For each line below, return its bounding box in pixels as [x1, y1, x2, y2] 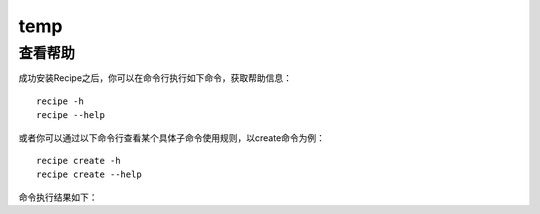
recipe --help [36, 110, 105, 121]
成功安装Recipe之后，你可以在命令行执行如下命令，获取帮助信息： [18, 72, 293, 84]
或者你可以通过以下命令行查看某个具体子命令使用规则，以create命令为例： [18, 131, 325, 144]
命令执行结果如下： [18, 191, 98, 203]
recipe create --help [36, 169, 142, 180]
